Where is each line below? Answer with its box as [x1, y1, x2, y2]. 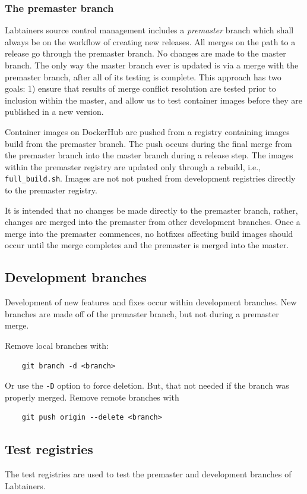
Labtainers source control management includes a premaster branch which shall [5, 24, 294, 36]
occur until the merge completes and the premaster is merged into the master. [5, 239, 289, 251]
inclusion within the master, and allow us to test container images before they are [5, 93, 303, 106]
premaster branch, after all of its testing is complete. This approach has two [5, 70, 281, 83]
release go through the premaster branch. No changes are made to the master [5, 47, 286, 60]
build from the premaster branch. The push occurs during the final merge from [5, 137, 292, 149]
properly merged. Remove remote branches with [5, 390, 179, 403]
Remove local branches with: [5, 339, 109, 351]
